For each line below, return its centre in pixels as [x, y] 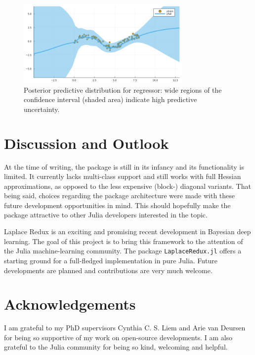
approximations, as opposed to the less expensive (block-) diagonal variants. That [127, 186]
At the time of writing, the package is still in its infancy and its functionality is [124, 166]
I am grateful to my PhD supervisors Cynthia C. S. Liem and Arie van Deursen [125, 328]
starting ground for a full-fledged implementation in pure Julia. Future [111, 260]
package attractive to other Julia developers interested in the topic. [106, 215]
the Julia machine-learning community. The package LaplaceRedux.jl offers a [123, 251]
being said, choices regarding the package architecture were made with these [120, 195]
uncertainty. [42, 109]
